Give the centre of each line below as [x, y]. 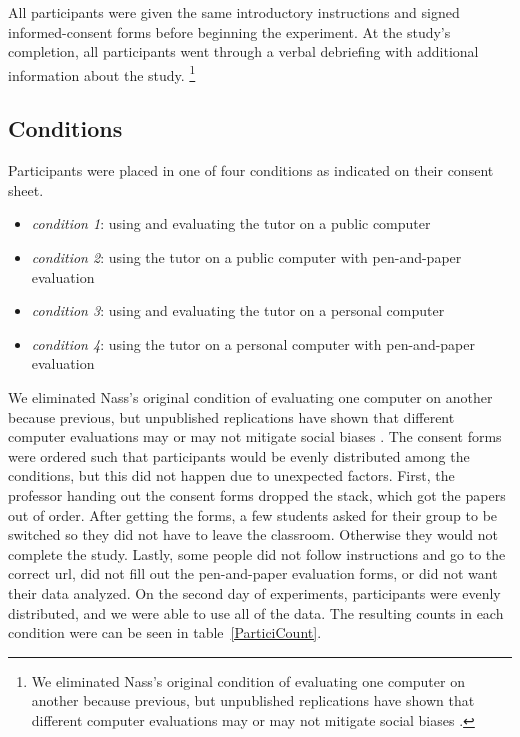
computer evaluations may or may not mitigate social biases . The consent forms [255, 436]
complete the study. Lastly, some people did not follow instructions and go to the [257, 553]
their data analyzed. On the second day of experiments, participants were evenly [254, 592]
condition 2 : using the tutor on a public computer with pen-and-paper [246, 257]
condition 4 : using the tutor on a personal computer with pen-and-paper [253, 343]
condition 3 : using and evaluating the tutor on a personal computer [238, 310]
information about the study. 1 [102, 73]
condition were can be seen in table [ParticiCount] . [165, 632]
